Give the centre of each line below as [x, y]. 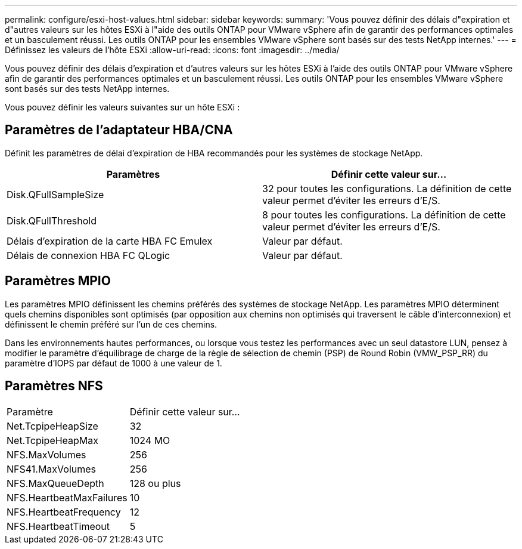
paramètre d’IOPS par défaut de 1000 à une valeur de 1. [114, 363]
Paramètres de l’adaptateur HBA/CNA [119, 130]
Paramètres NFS [54, 386]
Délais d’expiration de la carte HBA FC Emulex [110, 241]
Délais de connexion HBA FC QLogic [88, 255]
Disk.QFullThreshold [52, 220]
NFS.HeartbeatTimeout [58, 526]
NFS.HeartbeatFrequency [64, 512]
